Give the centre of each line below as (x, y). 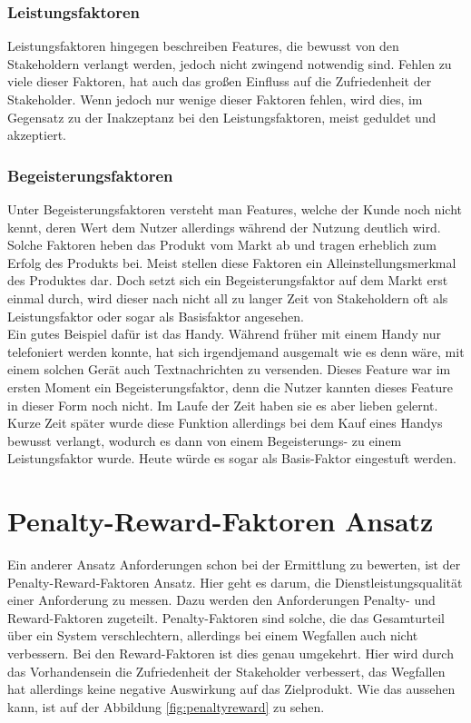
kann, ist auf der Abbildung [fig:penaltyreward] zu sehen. (166, 706)
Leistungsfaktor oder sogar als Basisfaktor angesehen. (156, 316)
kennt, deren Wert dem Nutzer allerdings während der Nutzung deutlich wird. (224, 227)
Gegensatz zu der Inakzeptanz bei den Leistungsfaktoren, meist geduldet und (222, 117)
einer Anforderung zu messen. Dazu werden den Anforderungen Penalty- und (221, 600)
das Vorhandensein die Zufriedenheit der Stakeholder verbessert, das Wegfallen (226, 671)
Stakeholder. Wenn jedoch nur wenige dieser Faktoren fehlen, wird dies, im (215, 99)
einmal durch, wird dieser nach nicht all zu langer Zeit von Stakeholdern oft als (228, 297)
